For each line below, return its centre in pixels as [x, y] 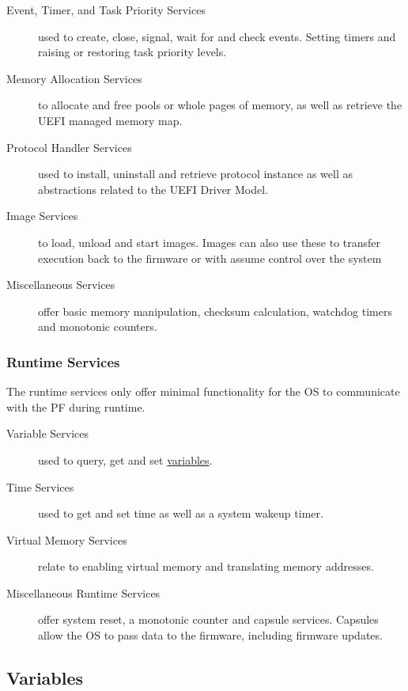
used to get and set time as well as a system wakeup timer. [181, 513]
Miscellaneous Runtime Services [83, 592]
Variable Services [47, 433]
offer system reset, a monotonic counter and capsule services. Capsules [208, 619]
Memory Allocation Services [74, 78]
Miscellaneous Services [61, 285]
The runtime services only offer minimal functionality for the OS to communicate [203, 391]
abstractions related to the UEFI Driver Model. [153, 189]
